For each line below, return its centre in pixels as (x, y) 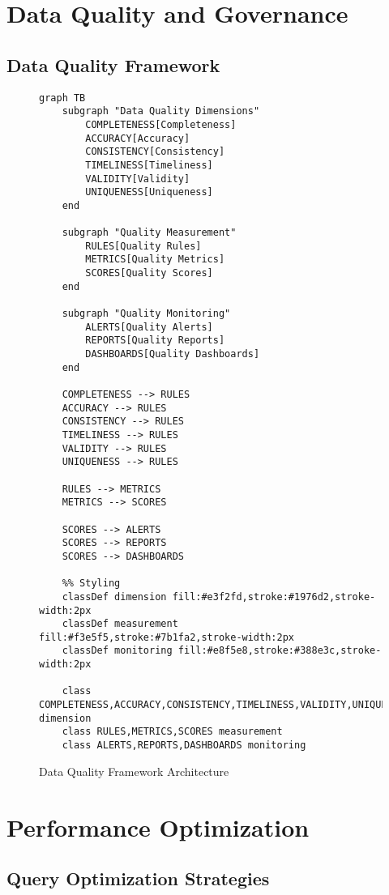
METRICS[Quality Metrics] (155, 260)
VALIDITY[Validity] (138, 179)
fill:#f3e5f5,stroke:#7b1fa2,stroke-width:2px (167, 637)
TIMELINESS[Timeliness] (149, 165)
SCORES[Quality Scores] (149, 273)
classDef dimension (114, 597)
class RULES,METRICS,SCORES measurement (172, 732)
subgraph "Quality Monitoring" (146, 314)
